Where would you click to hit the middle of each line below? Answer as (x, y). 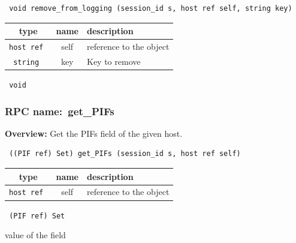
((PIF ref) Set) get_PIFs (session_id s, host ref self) (125, 154)
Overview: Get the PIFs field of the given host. (94, 133)
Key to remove (114, 61)
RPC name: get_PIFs (60, 111)
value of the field (35, 235)
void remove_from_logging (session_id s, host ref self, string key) (151, 8)
